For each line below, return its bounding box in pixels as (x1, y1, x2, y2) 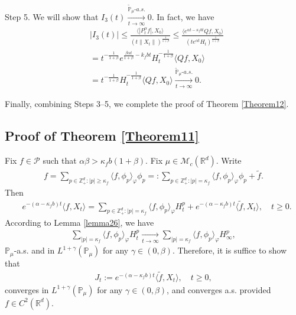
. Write (216, 154, 242, 167)
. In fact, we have (151, 10, 214, 22)
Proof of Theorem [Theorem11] (5, 126, 199, 145)
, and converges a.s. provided (167, 283, 271, 295)
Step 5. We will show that (5, 10, 99, 22)
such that (43, 154, 77, 167)
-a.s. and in (14, 244, 55, 256)
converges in (5, 283, 49, 295)
